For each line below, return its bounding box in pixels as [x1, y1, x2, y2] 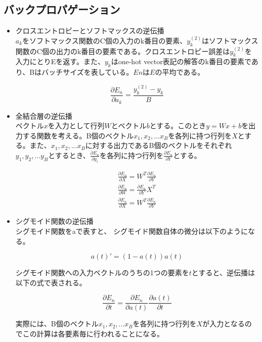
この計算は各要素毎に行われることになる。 [22, 328, 164, 338]
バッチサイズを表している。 [41, 67, 134, 77]
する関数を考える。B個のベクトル [22, 130, 134, 140]
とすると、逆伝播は [191, 267, 255, 278]
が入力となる [202, 318, 245, 329]
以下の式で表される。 [15, 277, 86, 287]
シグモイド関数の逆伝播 [15, 216, 94, 226]
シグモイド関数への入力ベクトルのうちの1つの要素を [15, 267, 189, 278]
